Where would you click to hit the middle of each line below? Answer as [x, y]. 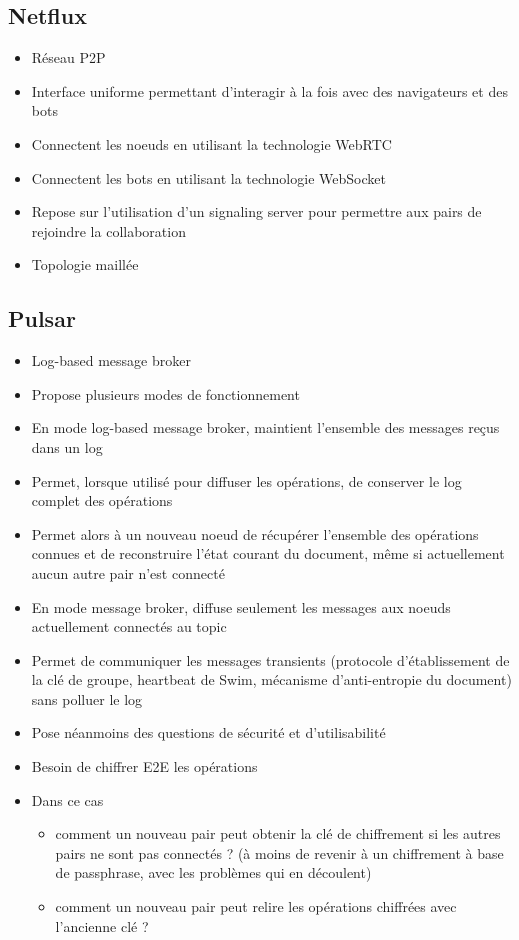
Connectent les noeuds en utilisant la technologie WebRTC [211, 143]
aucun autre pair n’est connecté [128, 572]
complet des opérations [102, 500]
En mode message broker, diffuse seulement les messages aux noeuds [241, 606]
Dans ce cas [67, 799]
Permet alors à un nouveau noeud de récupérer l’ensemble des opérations [255, 533]
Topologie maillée [85, 264]
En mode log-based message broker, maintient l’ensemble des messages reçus [265, 427]
